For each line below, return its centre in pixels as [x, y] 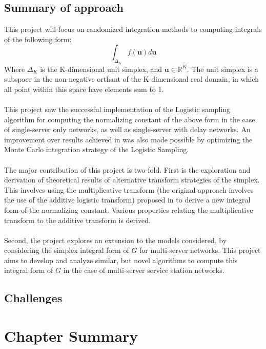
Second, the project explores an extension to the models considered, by [116, 240]
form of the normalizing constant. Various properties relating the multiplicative [129, 209]
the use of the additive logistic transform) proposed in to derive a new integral [127, 200]
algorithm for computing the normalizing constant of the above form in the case [130, 119]
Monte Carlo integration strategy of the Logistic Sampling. [97, 149]
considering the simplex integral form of [67, 250]
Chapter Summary [71, 336]
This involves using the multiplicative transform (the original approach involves [129, 189]
